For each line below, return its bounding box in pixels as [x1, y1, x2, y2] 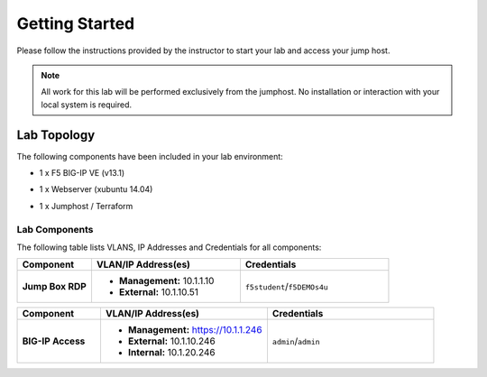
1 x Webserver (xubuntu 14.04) [39, 184, 153, 195]
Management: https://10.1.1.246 [127, 324, 262, 336]
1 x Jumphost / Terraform [39, 200, 133, 211]
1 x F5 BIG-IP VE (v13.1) [39, 168, 125, 179]
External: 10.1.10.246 [127, 335, 216, 347]
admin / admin [271, 335, 320, 347]
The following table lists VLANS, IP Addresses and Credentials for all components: [16, 242, 322, 253]
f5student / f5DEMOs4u [244, 280, 328, 293]
